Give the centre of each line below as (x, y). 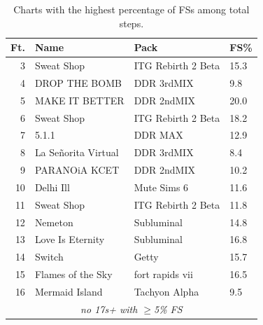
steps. (131, 23)
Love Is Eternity (70, 239)
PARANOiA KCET (77, 170)
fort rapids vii (163, 274)
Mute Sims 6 (161, 187)
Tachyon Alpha (166, 291)
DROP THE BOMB (78, 82)
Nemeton (54, 222)
